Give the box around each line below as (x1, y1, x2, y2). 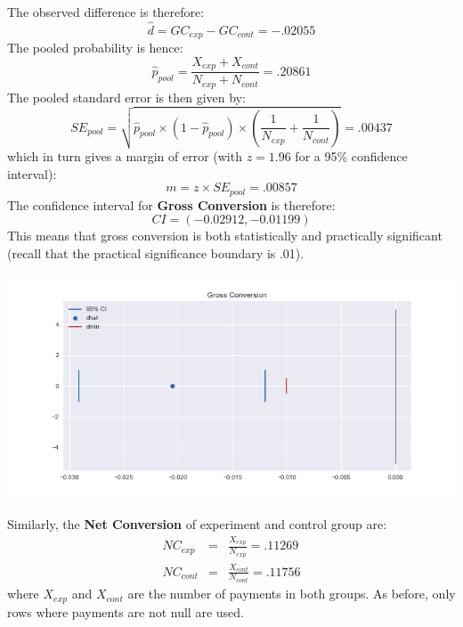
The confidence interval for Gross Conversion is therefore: (7, 195, 336, 214)
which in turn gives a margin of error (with (7, 147, 242, 166)
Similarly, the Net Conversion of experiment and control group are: (7, 515, 387, 533)
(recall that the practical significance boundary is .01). (7, 243, 305, 262)
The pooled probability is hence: (7, 38, 183, 57)
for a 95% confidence (295, 147, 408, 166)
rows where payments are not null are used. (7, 602, 244, 621)
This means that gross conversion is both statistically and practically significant (7, 226, 443, 245)
